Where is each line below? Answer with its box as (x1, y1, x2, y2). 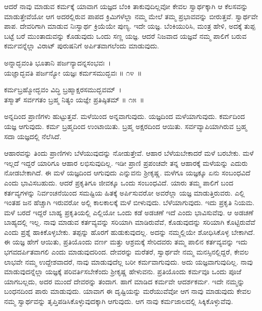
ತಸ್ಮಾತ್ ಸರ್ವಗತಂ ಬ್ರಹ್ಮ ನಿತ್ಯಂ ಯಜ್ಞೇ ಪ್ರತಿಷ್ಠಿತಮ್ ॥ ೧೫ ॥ (4, 94, 145, 104)
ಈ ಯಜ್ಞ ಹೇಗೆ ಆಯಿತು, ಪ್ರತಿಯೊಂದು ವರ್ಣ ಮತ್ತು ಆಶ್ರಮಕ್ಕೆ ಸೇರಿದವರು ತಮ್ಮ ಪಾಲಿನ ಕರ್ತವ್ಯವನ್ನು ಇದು (4, 236, 247, 247)
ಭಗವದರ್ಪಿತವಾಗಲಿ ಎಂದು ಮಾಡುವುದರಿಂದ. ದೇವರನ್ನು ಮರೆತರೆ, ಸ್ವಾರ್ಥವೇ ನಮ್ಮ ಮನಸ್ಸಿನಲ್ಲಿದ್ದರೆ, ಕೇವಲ (4, 246, 249, 257)
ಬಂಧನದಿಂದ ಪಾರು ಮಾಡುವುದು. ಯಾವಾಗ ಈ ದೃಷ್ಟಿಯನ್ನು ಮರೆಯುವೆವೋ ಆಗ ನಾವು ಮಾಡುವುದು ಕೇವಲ (4, 286, 251, 296)
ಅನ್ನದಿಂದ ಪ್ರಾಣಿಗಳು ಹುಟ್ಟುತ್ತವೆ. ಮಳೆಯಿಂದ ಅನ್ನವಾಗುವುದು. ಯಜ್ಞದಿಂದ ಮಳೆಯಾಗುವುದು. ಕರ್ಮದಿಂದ (4, 111, 245, 121)
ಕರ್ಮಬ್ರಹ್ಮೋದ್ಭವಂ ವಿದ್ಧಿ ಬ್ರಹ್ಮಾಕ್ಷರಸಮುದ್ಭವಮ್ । (4, 84, 122, 95)
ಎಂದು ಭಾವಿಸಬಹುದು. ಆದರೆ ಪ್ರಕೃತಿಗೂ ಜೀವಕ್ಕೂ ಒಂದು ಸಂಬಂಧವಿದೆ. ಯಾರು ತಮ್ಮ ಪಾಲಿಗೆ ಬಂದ (4, 177, 233, 188)
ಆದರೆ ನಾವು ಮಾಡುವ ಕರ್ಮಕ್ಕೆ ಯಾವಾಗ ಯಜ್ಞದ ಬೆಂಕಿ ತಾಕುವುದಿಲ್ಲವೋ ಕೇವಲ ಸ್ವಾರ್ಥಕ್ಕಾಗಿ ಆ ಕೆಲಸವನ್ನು (4, 1, 248, 11)
